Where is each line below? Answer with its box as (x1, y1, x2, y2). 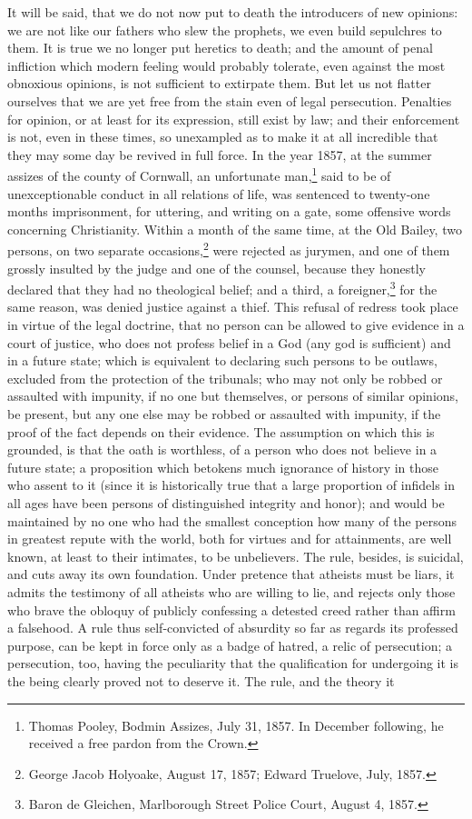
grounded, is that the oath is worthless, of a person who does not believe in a (7, 440, 438, 459)
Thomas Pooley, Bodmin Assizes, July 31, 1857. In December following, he (28, 715, 444, 734)
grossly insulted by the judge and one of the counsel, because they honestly (7, 258, 426, 277)
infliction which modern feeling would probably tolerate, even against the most (7, 55, 446, 75)
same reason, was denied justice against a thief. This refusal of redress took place (7, 297, 458, 316)
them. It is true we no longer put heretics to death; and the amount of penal (7, 38, 433, 57)
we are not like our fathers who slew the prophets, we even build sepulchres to (7, 20, 442, 39)
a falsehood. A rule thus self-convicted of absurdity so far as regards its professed (7, 618, 458, 637)
